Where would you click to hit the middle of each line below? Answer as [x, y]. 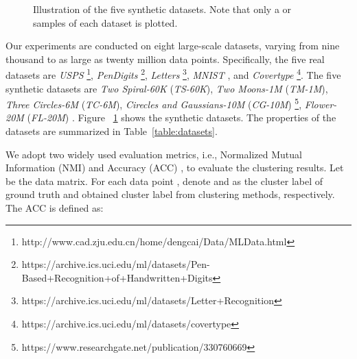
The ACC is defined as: [55, 208]
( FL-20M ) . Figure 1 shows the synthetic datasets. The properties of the [182, 117]
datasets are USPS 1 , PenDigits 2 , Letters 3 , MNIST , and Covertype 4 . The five [173, 74]
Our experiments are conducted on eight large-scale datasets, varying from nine [173, 46]
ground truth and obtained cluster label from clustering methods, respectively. [170, 194]
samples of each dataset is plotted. [105, 22]
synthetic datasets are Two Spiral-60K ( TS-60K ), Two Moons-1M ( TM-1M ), [167, 88]
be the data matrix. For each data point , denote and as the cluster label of [164, 181]
